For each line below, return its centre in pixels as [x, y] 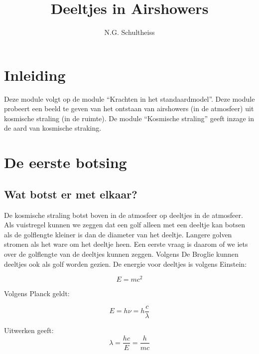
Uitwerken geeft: [29, 330]
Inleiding [35, 75]
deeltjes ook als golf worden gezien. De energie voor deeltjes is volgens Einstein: [126, 264]
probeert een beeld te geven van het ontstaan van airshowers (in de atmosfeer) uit [129, 108]
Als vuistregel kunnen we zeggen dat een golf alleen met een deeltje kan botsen [125, 225]
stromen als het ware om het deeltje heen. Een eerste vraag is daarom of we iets [126, 244]
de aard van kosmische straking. [53, 128]
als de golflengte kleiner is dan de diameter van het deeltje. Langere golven [118, 234]
